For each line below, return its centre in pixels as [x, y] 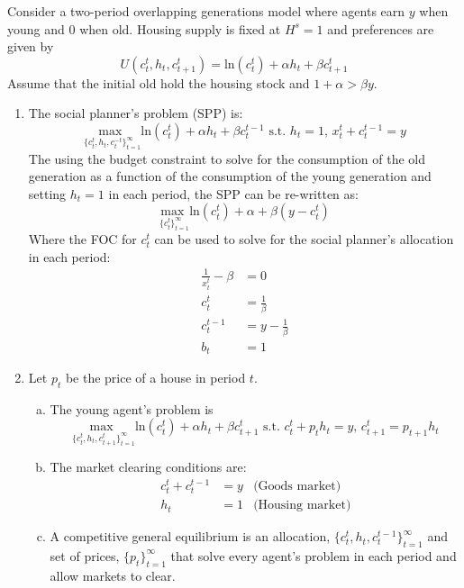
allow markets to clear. [113, 575]
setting [47, 193]
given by [31, 46]
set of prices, [85, 555]
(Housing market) [302, 506]
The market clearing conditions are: [148, 467]
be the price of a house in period [155, 378]
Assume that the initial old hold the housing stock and [159, 82]
